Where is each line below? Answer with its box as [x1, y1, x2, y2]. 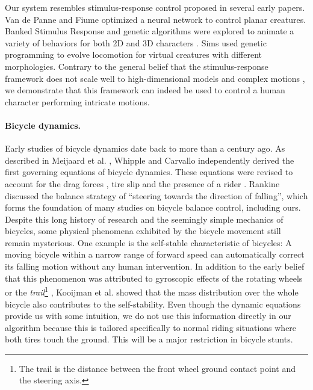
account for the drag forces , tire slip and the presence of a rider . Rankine [5, 177, 280, 190]
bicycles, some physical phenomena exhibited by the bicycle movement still [5, 224, 281, 237]
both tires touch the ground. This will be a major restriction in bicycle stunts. [5, 333, 293, 345]
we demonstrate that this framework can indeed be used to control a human [5, 84, 285, 96]
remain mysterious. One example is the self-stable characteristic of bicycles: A [5, 236, 292, 249]
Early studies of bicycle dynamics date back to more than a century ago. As [5, 142, 285, 155]
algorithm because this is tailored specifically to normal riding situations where [5, 321, 297, 333]
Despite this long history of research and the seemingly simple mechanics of [5, 212, 284, 225]
